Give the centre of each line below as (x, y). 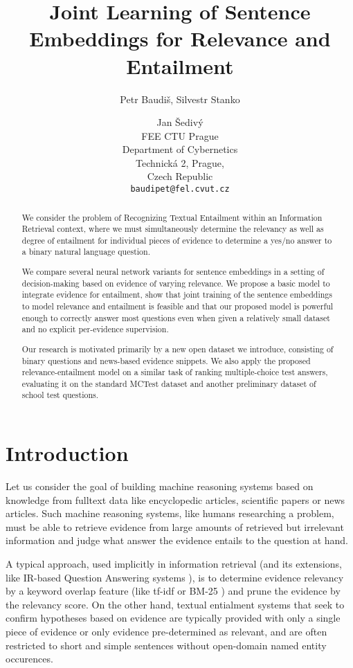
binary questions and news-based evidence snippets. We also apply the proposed (166, 360)
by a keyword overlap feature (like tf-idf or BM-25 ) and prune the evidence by (173, 591)
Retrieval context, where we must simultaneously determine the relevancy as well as (173, 229)
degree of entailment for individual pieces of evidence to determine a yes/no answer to (177, 240)
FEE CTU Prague (180, 135)
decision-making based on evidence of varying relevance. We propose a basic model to (176, 283)
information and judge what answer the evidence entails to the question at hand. (177, 540)
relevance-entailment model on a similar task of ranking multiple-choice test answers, (175, 372)
